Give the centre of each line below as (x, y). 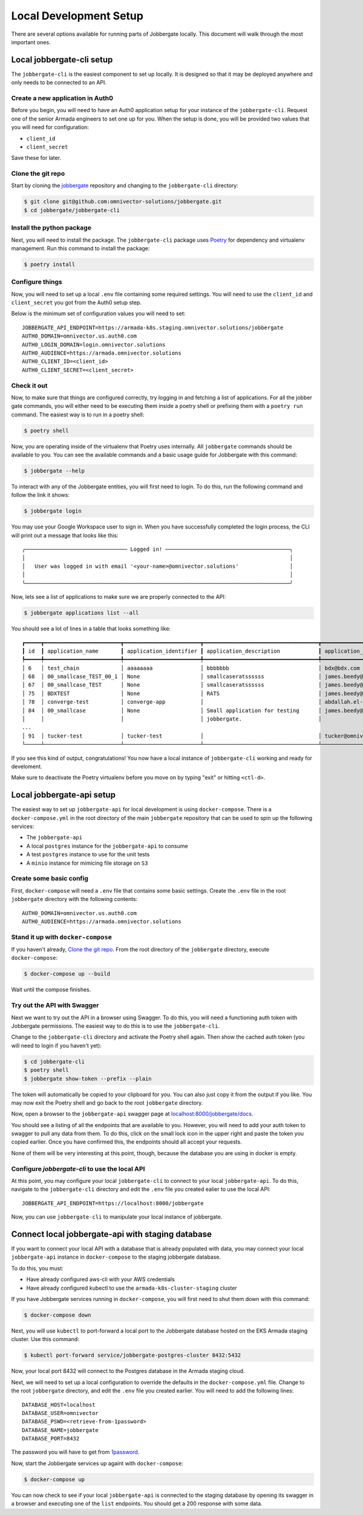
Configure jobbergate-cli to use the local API (78, 1168)
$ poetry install (50, 264)
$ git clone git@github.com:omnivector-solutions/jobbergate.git (123, 202)
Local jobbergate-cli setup (62, 60)
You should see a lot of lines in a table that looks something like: (91, 629)
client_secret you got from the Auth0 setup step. (77, 302)
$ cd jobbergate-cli (54, 1061)
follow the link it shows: (40, 495)
